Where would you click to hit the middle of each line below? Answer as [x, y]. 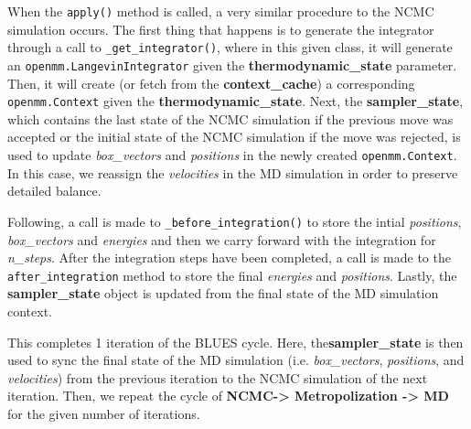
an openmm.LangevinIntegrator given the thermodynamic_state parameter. [232, 64]
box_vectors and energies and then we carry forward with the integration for [222, 239]
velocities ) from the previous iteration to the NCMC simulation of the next [218, 377]
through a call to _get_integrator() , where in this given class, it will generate [230, 47]
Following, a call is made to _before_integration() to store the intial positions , [235, 221]
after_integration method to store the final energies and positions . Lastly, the [232, 275]
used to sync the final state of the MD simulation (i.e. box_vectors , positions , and [236, 360]
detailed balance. [54, 191]
